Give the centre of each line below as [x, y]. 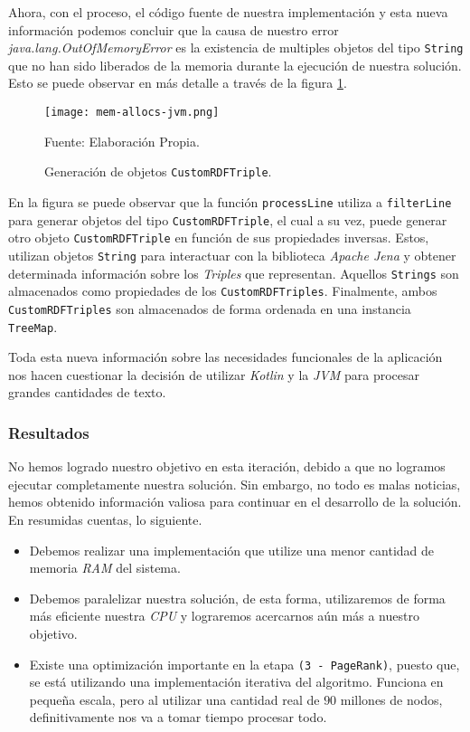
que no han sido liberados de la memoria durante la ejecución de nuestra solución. [235, 65]
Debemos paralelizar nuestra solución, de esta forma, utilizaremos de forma [237, 598]
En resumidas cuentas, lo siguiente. [105, 519]
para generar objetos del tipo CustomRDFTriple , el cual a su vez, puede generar [228, 219]
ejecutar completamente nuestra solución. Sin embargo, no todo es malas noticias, [235, 484]
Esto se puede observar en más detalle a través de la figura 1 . [178, 83]
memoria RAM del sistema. [105, 568]
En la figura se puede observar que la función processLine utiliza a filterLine [230, 201]
